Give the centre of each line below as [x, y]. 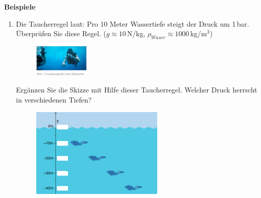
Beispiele [20, 7]
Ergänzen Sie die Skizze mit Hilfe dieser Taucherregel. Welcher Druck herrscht [137, 90]
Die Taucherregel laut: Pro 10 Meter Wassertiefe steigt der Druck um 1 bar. [133, 23]
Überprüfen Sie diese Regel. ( [61, 33]
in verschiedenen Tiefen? [54, 99]
